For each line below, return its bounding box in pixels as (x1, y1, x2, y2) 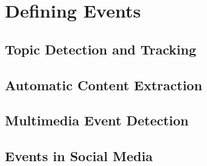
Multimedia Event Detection (5, 111, 189, 130)
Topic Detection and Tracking (5, 39, 197, 58)
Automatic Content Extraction (5, 75, 203, 94)
